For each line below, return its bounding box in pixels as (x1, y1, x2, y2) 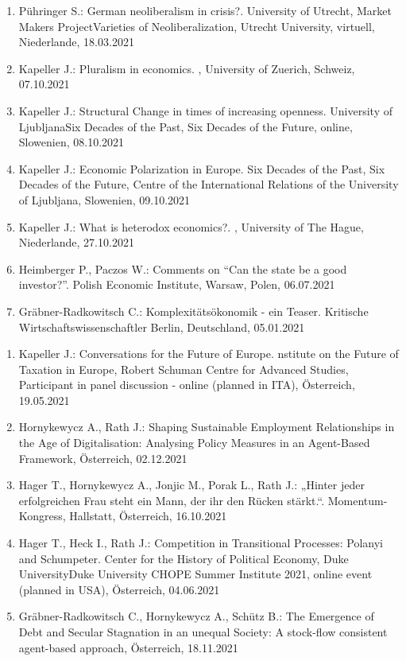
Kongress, (18, 507, 66, 524)
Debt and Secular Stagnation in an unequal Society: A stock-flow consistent (18, 624, 388, 640)
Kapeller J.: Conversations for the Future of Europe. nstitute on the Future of (18, 345, 399, 362)
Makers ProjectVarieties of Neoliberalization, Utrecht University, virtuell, (18, 17, 375, 34)
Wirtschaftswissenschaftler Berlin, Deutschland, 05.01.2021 (18, 318, 305, 335)
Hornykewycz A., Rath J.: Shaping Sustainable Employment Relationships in (18, 418, 395, 435)
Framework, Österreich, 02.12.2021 (18, 449, 188, 466)
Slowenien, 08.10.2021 (18, 134, 125, 150)
